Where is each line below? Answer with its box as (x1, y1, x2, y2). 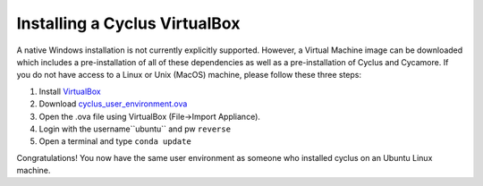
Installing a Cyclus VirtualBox (16, 13, 241, 33)
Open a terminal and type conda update (38, 136, 191, 147)
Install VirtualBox (38, 86, 102, 97)
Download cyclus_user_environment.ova (38, 98, 188, 109)
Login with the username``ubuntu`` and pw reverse (38, 123, 232, 134)
